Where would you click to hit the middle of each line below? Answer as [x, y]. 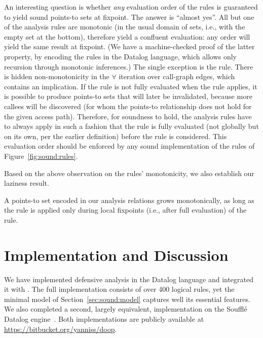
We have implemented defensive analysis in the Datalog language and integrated [129, 279]
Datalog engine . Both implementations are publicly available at [104, 318]
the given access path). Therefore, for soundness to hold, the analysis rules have [128, 116]
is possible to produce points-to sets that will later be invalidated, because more [128, 96]
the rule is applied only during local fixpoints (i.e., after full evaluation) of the [125, 210]
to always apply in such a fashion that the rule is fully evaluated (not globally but [131, 126]
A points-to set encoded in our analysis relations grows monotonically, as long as [129, 200]
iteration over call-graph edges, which [177, 76]
